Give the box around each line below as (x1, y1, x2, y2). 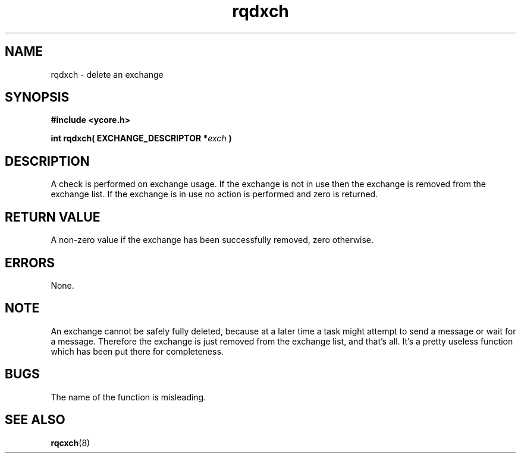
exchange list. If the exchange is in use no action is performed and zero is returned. (51, 189, 378, 200)
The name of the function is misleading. (51, 391, 206, 402)
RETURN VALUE (5, 209, 101, 225)
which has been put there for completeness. (51, 346, 224, 356)
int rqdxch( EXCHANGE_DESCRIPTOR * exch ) (51, 133, 232, 144)
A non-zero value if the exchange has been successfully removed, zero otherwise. (51, 235, 374, 245)
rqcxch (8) (51, 437, 90, 448)
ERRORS (5, 255, 55, 270)
